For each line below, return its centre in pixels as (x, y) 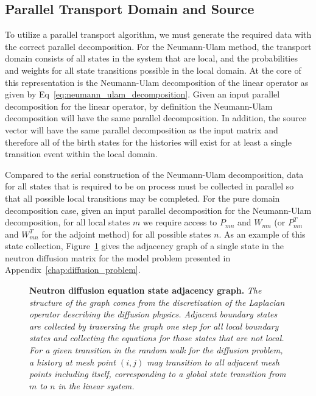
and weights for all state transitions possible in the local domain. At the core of (153, 70)
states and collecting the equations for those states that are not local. (157, 338)
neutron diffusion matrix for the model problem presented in (118, 257)
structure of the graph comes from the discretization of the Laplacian (157, 302)
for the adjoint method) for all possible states (126, 234)
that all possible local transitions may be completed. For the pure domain (142, 198)
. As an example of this (262, 234)
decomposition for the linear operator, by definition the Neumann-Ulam (139, 106)
